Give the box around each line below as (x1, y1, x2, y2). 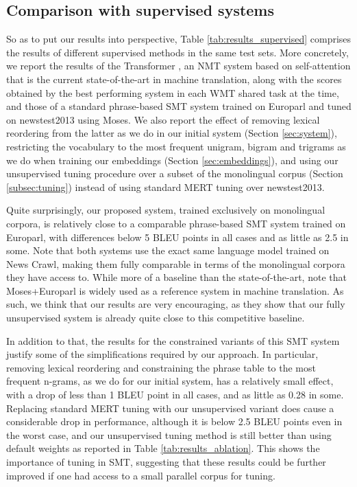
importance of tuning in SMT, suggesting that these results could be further (6, 455, 326, 469)
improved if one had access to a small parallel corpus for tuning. (6, 468, 275, 482)
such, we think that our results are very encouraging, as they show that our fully (6, 297, 345, 311)
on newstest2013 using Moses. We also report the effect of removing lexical (6, 112, 320, 126)
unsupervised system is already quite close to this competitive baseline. (6, 310, 305, 325)
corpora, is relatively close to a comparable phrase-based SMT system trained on (6, 216, 346, 230)
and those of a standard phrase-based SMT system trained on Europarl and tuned (6, 99, 352, 113)
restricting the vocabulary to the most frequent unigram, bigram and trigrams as (6, 139, 346, 153)
